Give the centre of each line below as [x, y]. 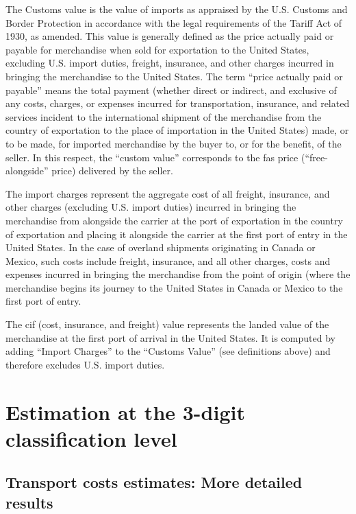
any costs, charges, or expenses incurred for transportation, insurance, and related [178, 103]
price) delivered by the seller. [112, 171]
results [29, 502]
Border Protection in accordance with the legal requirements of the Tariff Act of [174, 22]
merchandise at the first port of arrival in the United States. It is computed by [170, 337]
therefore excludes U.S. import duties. [85, 364]
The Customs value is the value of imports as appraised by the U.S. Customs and [177, 9]
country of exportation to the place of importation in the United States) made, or [177, 130]
